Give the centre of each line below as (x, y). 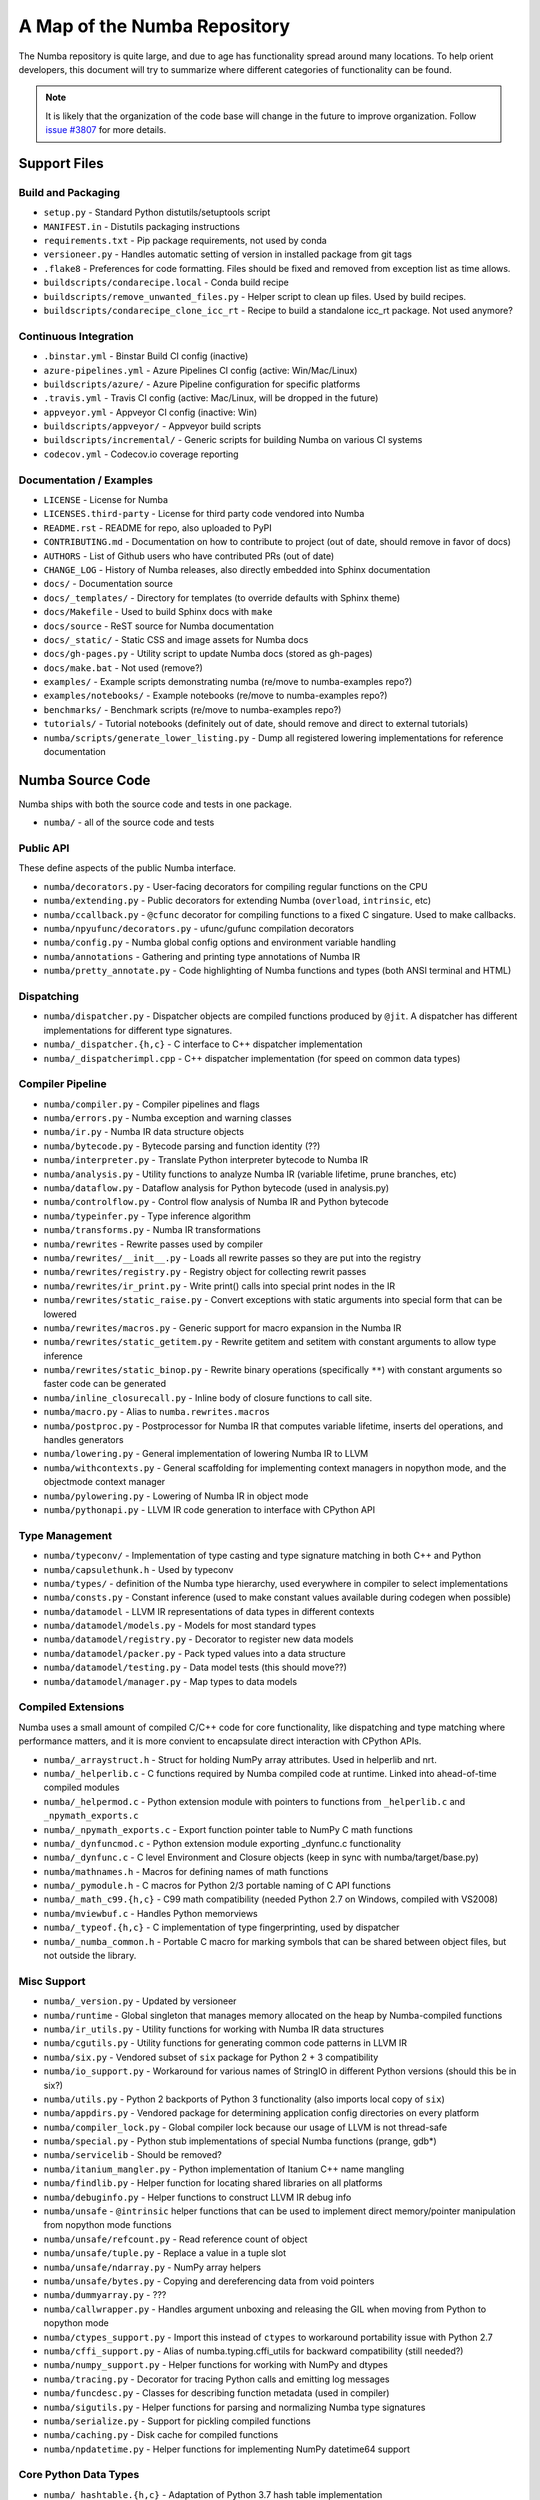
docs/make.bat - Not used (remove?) (123, 667)
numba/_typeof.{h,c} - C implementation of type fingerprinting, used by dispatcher (221, 1927)
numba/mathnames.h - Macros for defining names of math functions (186, 1871)
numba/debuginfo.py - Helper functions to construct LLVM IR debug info (197, 2197)
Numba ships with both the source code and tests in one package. (155, 804)
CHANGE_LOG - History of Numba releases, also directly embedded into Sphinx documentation (237, 569)
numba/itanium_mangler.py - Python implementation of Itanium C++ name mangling (224, 2169)
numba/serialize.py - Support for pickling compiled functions (177, 2421)
